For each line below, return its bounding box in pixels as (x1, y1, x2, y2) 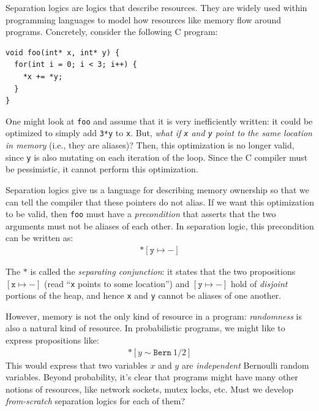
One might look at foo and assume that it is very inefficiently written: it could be (6, 114, 313, 127)
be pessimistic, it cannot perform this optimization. (6, 163, 198, 175)
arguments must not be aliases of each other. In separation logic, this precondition (6, 219, 314, 232)
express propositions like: (6, 334, 99, 347)
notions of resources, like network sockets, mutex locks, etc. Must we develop (6, 382, 293, 395)
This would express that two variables (6, 358, 148, 371)
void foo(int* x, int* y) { (6, 48, 120, 57)
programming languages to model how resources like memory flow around (6, 13, 282, 26)
